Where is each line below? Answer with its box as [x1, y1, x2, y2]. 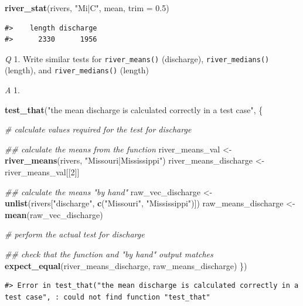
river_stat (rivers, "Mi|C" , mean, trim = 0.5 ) [5, 2, 169, 13]
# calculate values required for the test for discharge [5, 123, 192, 135]
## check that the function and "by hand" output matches [5, 248, 213, 260]
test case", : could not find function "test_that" [5, 293, 210, 301]
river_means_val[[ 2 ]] [5, 166, 80, 178]
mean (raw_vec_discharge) [5, 208, 103, 220]
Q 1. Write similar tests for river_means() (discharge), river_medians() [5, 52, 270, 64]
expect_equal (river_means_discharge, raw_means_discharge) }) [5, 259, 247, 271]
